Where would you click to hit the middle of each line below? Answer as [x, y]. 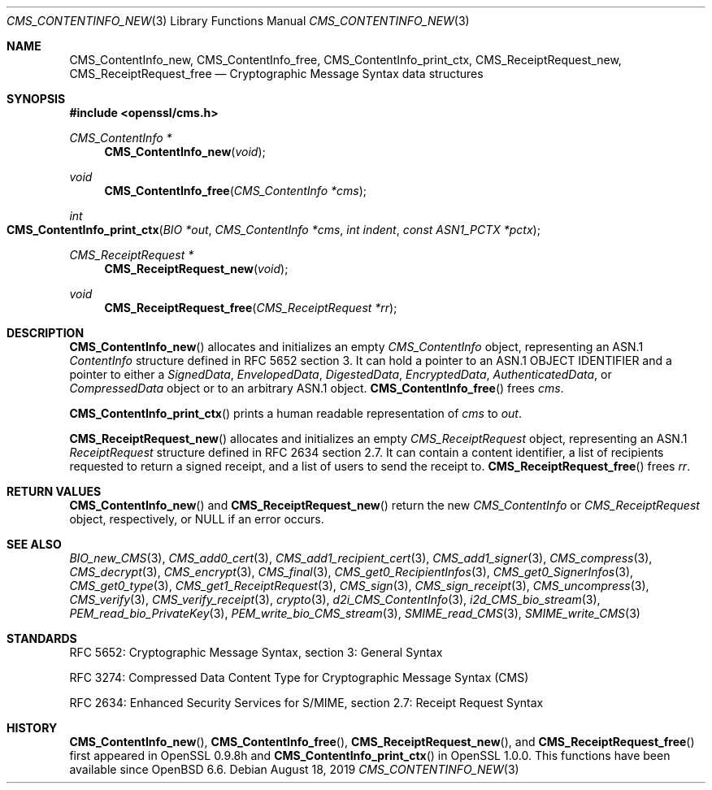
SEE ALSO [34, 544]
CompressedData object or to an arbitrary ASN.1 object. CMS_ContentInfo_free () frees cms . [317, 388]
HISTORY [32, 728]
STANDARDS [42, 638]
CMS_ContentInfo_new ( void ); [185, 152]
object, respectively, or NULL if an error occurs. [197, 519]
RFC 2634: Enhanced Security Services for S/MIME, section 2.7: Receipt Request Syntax [306, 703]
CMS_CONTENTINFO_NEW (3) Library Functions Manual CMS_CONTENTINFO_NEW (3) [238, 21]
